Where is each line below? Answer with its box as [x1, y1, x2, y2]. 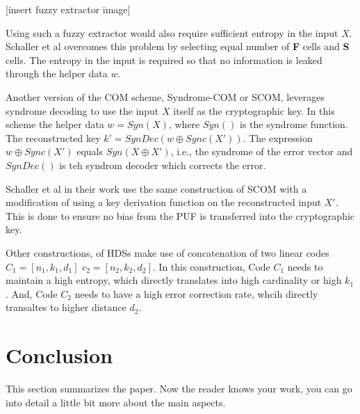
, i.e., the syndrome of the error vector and [170, 144, 353, 159]
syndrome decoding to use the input [6, 103, 159, 118]
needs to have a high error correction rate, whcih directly [74, 286, 318, 301]
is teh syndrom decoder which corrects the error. [59, 157, 266, 172]
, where [168, 117, 200, 132]
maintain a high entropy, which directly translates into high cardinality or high [6, 273, 342, 287]
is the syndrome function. [239, 117, 348, 132]
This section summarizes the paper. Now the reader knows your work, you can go [6, 381, 352, 395]
